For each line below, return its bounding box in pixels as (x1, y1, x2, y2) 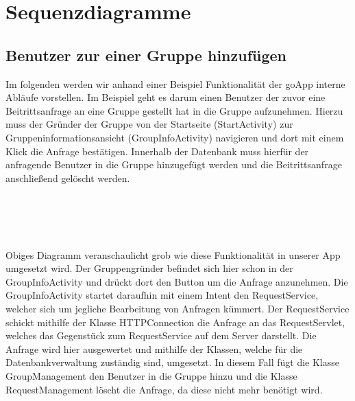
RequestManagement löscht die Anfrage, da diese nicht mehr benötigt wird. (5, 382, 323, 396)
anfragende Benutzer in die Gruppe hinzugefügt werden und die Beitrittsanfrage (5, 157, 342, 172)
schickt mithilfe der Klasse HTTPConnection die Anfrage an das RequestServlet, (5, 314, 345, 329)
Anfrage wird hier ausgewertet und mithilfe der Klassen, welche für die (5, 341, 303, 356)
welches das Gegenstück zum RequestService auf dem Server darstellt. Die (5, 328, 317, 343)
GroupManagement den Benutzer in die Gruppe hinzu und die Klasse (5, 369, 297, 383)
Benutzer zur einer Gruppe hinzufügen (5, 44, 287, 65)
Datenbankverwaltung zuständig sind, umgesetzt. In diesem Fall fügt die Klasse (5, 355, 340, 369)
